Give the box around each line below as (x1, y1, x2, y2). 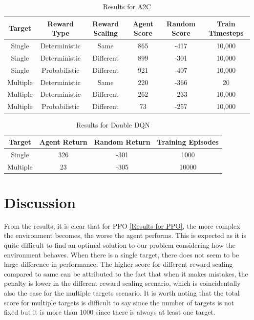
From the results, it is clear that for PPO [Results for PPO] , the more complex (4, 220, 240, 231)
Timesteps (208, 28, 244, 38)
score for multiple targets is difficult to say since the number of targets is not (4, 297, 234, 307)
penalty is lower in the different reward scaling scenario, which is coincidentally (4, 278, 241, 288)
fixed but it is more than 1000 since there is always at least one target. (4, 307, 215, 317)
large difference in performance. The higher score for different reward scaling (4, 259, 233, 269)
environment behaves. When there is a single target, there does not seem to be (4, 249, 239, 259)
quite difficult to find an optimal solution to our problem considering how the (4, 240, 235, 250)
